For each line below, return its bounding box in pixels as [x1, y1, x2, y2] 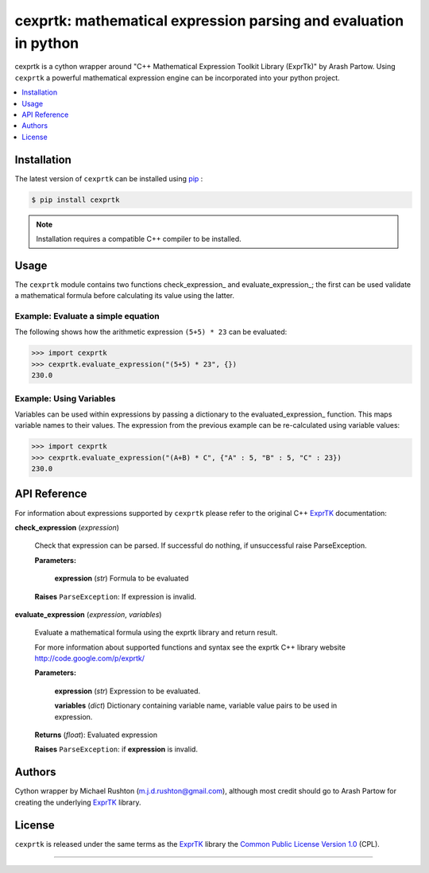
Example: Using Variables [14, 393, 116, 404]
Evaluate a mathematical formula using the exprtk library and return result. [34, 628, 278, 638]
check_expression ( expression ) [14, 522, 119, 532]
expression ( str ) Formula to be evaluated [54, 573, 189, 584]
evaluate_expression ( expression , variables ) [14, 609, 162, 619]
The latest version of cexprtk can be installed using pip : [14, 173, 203, 183]
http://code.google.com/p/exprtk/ [34, 654, 145, 663]
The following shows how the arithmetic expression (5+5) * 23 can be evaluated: [14, 327, 288, 337]
